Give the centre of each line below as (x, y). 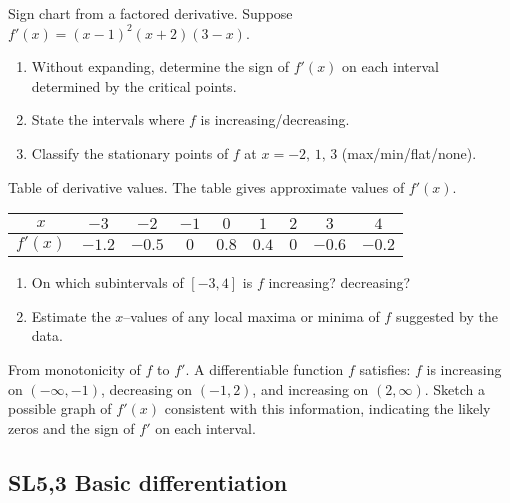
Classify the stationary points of (130, 152)
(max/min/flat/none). (409, 152)
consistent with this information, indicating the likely (327, 408)
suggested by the (446, 315)
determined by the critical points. (134, 85)
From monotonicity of (74, 368)
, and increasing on (310, 388)
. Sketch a (455, 388)
